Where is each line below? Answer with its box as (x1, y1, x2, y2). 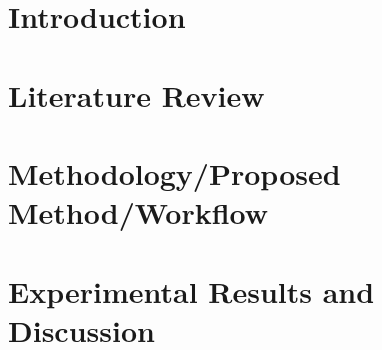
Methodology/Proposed (8, 152, 341, 193)
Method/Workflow (8, 192, 269, 233)
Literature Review (8, 74, 265, 115)
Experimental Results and (8, 270, 375, 311)
